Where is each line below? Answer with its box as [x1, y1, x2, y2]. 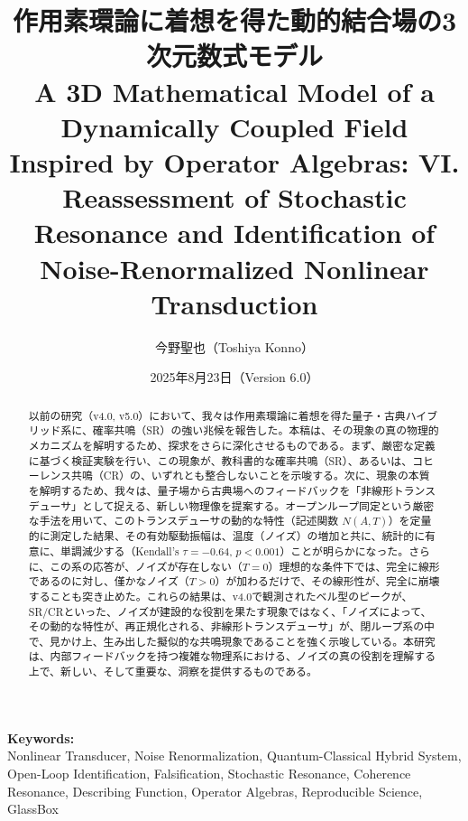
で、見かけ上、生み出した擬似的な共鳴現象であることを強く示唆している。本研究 [28, 633, 436, 648]
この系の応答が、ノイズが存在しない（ [50, 558, 243, 574]
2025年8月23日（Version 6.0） [150, 368, 319, 387]
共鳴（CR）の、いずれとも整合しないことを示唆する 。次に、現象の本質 [71, 468, 430, 483]
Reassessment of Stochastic [62, 179, 407, 216]
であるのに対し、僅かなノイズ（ [28, 574, 189, 589]
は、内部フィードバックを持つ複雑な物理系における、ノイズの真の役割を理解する [28, 648, 436, 664]
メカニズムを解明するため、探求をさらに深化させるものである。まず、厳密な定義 [28, 437, 436, 452]
